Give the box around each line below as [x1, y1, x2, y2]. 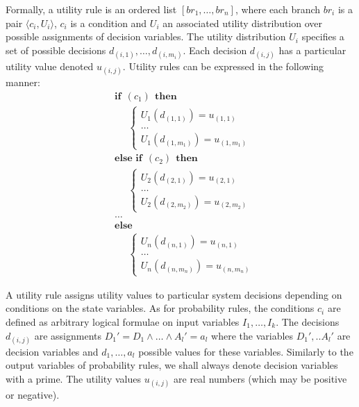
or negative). [6, 388, 60, 402]
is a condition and [70, 15, 147, 30]
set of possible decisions [6, 42, 106, 57]
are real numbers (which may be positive [174, 371, 347, 385]
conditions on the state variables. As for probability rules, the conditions [6, 301, 315, 315]
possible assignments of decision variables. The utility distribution [6, 29, 286, 44]
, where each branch [235, 2, 321, 16]
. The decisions [276, 314, 340, 329]
